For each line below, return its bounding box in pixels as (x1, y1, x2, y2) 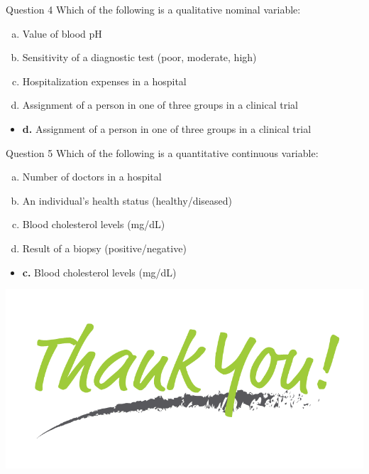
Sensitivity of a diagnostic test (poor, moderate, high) (22, 50, 257, 65)
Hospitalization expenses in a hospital (22, 73, 187, 88)
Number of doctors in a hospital (22, 169, 162, 184)
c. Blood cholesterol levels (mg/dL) (22, 264, 177, 279)
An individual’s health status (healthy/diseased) (22, 193, 232, 208)
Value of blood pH (22, 26, 102, 41)
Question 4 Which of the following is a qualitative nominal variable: (6, 2, 301, 16)
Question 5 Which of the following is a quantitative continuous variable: (6, 145, 319, 160)
